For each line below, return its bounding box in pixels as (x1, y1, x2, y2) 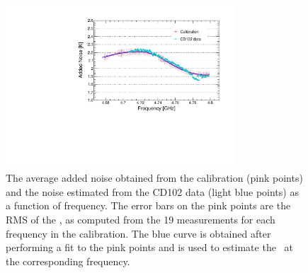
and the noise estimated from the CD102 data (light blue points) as (6, 184, 299, 199)
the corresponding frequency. (6, 253, 130, 268)
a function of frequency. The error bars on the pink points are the (6, 198, 291, 213)
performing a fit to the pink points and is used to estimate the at (6, 240, 293, 255)
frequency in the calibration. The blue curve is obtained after (6, 226, 271, 240)
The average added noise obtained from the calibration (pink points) (6, 170, 303, 185)
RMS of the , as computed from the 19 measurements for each (6, 212, 275, 227)
